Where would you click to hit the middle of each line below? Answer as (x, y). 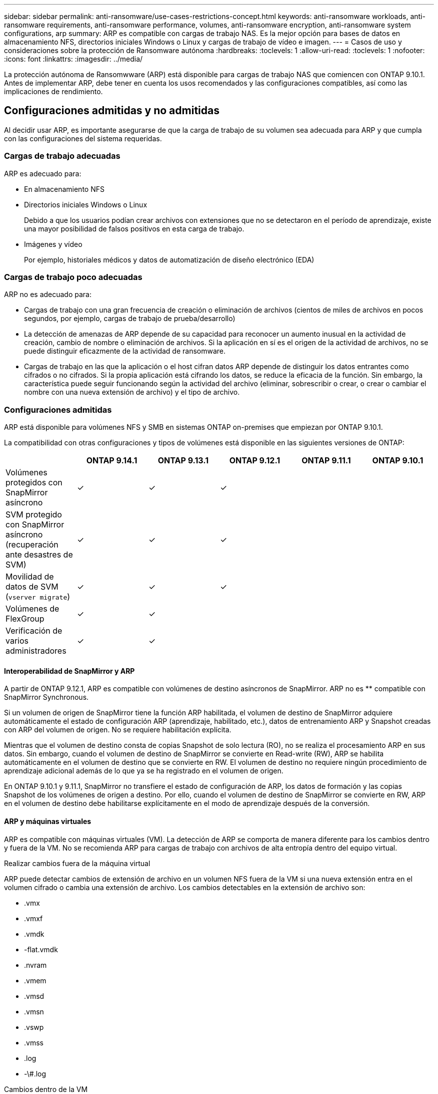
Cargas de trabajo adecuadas (62, 156)
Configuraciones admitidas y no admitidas (112, 111)
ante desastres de (39, 555)
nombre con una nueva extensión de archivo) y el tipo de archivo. (132, 392)
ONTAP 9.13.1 (183, 461)
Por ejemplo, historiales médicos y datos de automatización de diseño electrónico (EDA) (169, 259)
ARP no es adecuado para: (48, 295)
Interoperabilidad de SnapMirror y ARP (69, 671)
